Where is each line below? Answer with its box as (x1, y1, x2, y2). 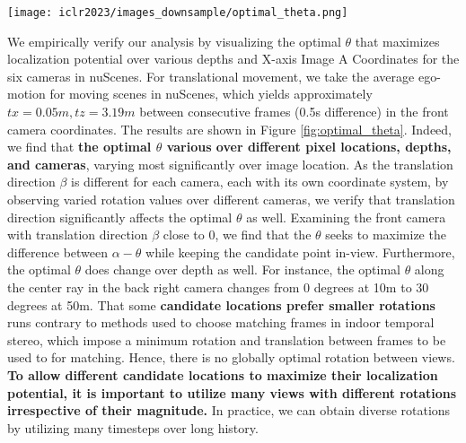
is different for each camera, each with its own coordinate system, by (70, 172, 449, 191)
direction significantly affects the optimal (7, 207, 233, 226)
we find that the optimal (7, 137, 152, 156)
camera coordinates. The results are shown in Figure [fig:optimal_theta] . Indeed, (7, 119, 452, 138)
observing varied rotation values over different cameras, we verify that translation (7, 190, 455, 208)
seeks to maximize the (325, 225, 446, 244)
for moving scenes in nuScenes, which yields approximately (49, 84, 373, 103)
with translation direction (7, 225, 148, 244)
